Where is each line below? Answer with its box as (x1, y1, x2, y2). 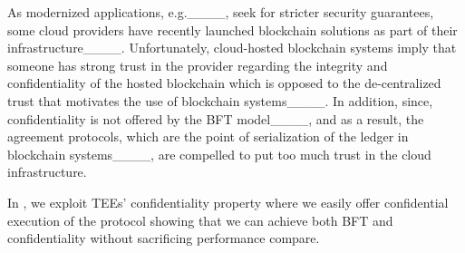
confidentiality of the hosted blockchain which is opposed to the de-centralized (7, 73, 441, 92)
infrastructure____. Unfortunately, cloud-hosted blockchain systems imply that (7, 38, 457, 57)
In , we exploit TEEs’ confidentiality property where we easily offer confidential (7, 192, 449, 211)
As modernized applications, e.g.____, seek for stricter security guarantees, (7, 3, 434, 21)
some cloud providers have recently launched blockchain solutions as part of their (7, 20, 458, 39)
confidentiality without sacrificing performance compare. (7, 229, 320, 248)
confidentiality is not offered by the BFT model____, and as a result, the (7, 109, 424, 128)
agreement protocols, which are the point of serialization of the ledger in (7, 127, 409, 146)
